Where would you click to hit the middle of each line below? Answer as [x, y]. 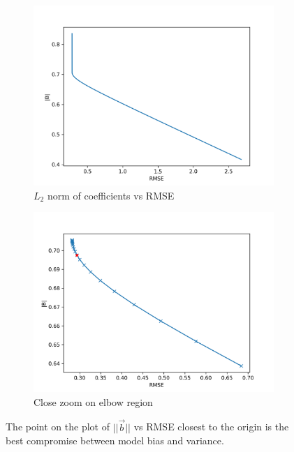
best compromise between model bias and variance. [115, 440]
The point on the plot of [58, 427]
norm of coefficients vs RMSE [111, 195]
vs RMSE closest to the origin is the [211, 427]
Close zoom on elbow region [93, 401]
